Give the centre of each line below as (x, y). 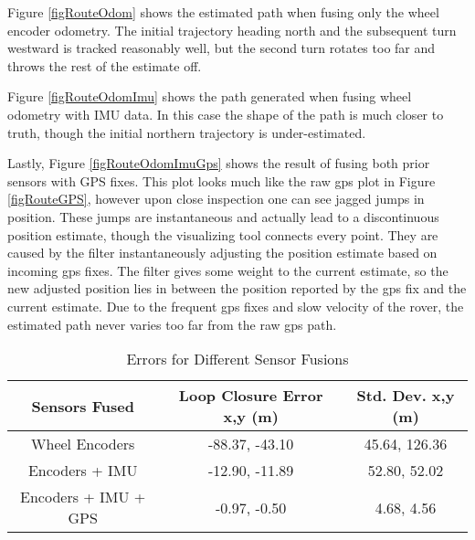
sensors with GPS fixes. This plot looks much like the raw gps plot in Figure (222, 180)
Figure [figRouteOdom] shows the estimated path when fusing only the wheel (223, 12)
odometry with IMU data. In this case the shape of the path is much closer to (226, 114)
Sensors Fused (83, 406)
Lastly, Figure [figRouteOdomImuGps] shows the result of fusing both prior (219, 163)
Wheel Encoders (83, 444)
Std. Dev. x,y (406, 396)
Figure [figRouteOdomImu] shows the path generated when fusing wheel (210, 96)
